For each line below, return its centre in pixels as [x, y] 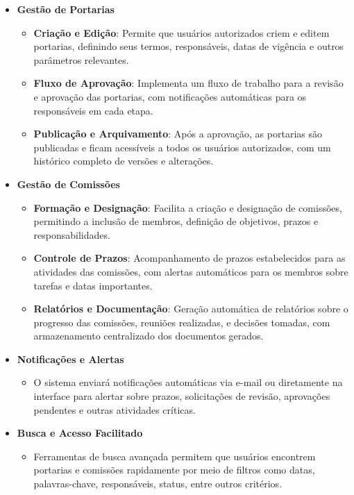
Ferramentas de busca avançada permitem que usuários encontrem [175, 456]
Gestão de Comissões [68, 184]
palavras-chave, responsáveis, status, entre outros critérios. [158, 484]
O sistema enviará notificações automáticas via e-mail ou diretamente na [188, 382]
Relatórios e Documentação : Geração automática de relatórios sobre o [191, 309]
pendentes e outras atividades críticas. [115, 409]
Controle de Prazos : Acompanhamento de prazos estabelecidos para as [189, 258]
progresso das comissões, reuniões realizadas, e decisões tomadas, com [182, 322]
